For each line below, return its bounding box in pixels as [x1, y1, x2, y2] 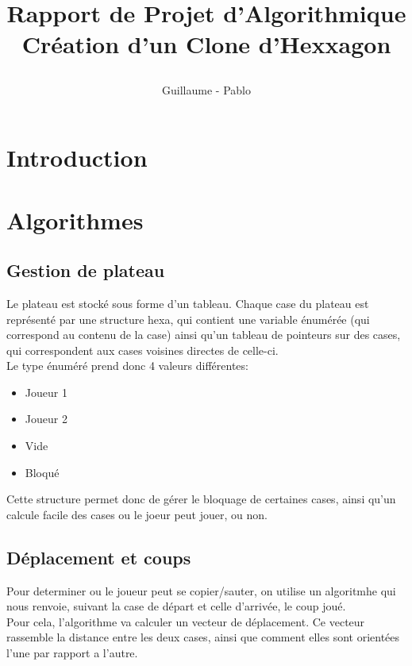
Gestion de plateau [6, 258, 165, 283]
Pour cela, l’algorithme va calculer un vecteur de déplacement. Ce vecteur [6, 613, 365, 629]
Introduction [6, 141, 148, 174]
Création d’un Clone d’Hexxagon [21, 28, 391, 60]
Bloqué [25, 464, 60, 480]
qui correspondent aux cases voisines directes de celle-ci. [6, 341, 279, 358]
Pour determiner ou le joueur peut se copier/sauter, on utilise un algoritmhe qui [6, 582, 396, 599]
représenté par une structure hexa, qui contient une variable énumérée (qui [6, 310, 370, 327]
